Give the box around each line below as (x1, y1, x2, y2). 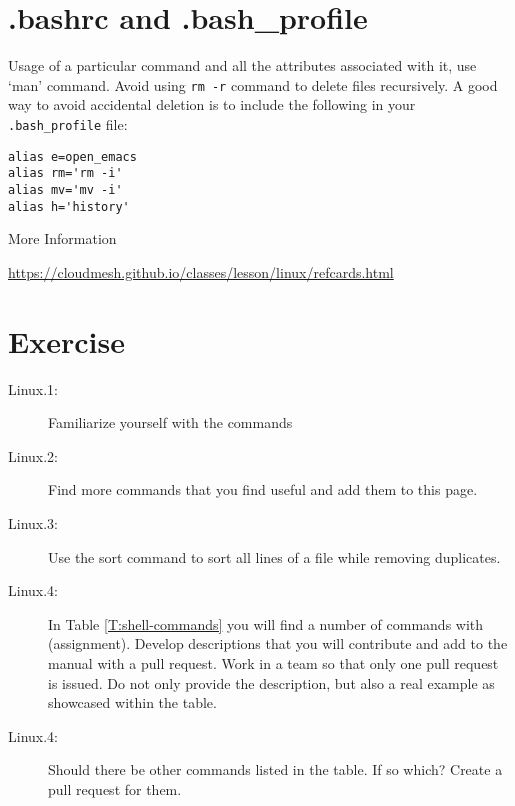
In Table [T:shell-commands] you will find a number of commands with (48, 613, 484, 634)
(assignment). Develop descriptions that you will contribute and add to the (48, 633, 508, 654)
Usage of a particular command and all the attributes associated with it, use (8, 55, 477, 76)
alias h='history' (8, 199, 130, 214)
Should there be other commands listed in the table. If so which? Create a (48, 759, 503, 780)
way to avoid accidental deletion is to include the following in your (8, 94, 416, 115)
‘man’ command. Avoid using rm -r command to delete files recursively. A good (8, 74, 498, 95)
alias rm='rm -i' (8, 166, 123, 181)
